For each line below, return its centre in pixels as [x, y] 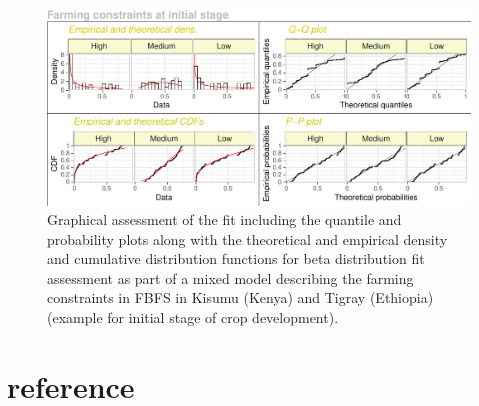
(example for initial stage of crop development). [193, 317]
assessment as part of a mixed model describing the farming [230, 277]
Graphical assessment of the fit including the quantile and [224, 219]
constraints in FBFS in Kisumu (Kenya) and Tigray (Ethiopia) [240, 297]
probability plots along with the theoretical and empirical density [247, 238]
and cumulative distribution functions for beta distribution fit [236, 258]
